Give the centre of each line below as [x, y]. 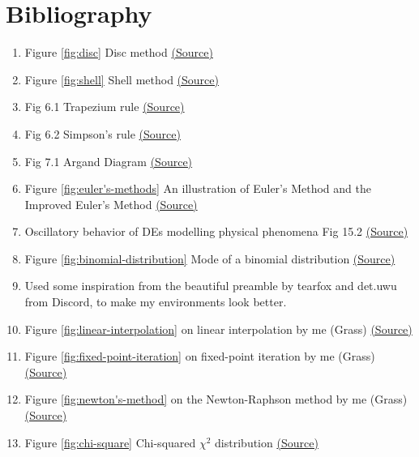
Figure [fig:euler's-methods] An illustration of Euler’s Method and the [198, 188]
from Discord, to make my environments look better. [156, 302]
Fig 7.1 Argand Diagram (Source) [109, 161]
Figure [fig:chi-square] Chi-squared [110, 442]
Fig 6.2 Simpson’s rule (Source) [103, 133]
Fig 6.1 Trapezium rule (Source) [105, 107]
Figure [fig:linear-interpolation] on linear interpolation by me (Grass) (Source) [218, 329]
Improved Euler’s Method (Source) [111, 204]
